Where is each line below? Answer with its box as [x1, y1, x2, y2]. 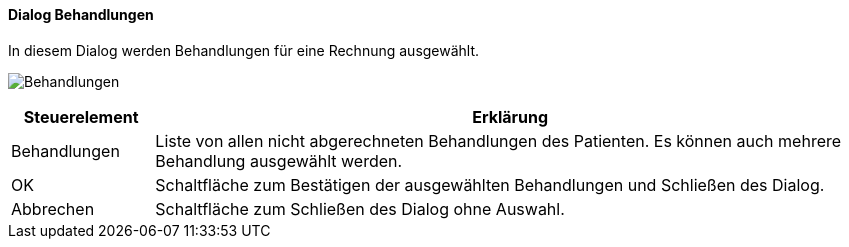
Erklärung [472, 106, 549, 127]
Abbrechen [11, 198, 95, 219]
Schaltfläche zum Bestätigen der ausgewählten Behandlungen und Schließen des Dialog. [155, 174, 825, 195]
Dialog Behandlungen [8, 6, 154, 23]
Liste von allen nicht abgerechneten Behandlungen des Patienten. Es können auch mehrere [155, 130, 842, 151]
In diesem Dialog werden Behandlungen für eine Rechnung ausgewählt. [8, 41, 480, 59]
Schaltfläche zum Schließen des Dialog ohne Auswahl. [155, 198, 565, 219]
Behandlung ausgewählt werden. [155, 150, 403, 171]
